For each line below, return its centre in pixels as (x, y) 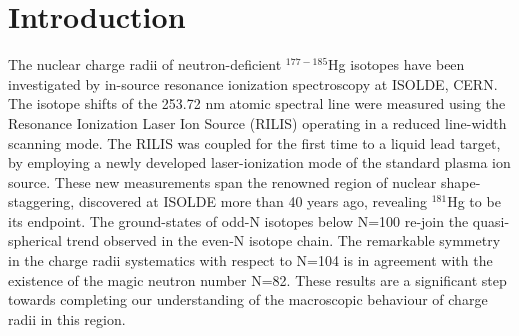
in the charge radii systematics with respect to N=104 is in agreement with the (250, 260)
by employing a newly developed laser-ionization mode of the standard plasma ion (259, 162)
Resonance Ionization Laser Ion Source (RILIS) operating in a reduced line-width (257, 122)
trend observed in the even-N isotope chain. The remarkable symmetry (283, 240)
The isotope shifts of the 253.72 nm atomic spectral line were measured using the (257, 103)
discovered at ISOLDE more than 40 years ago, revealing (253, 201)
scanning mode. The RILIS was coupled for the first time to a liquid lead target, (254, 142)
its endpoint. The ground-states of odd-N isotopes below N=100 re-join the (238, 220)
